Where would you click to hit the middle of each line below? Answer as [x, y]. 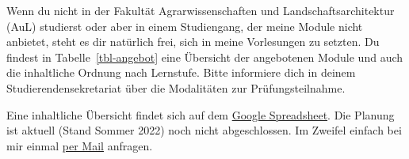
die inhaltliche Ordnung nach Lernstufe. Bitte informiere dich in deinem [181, 72]
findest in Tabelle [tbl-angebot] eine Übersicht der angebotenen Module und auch [205, 57]
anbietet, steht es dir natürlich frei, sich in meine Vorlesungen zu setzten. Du [193, 42]
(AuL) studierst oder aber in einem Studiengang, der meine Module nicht [185, 26]
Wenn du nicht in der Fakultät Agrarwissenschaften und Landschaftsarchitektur [201, 10]
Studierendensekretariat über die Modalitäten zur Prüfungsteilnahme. [176, 87]
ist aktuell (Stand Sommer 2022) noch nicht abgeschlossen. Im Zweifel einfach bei [204, 130]
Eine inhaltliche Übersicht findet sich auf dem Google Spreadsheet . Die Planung [201, 114]
